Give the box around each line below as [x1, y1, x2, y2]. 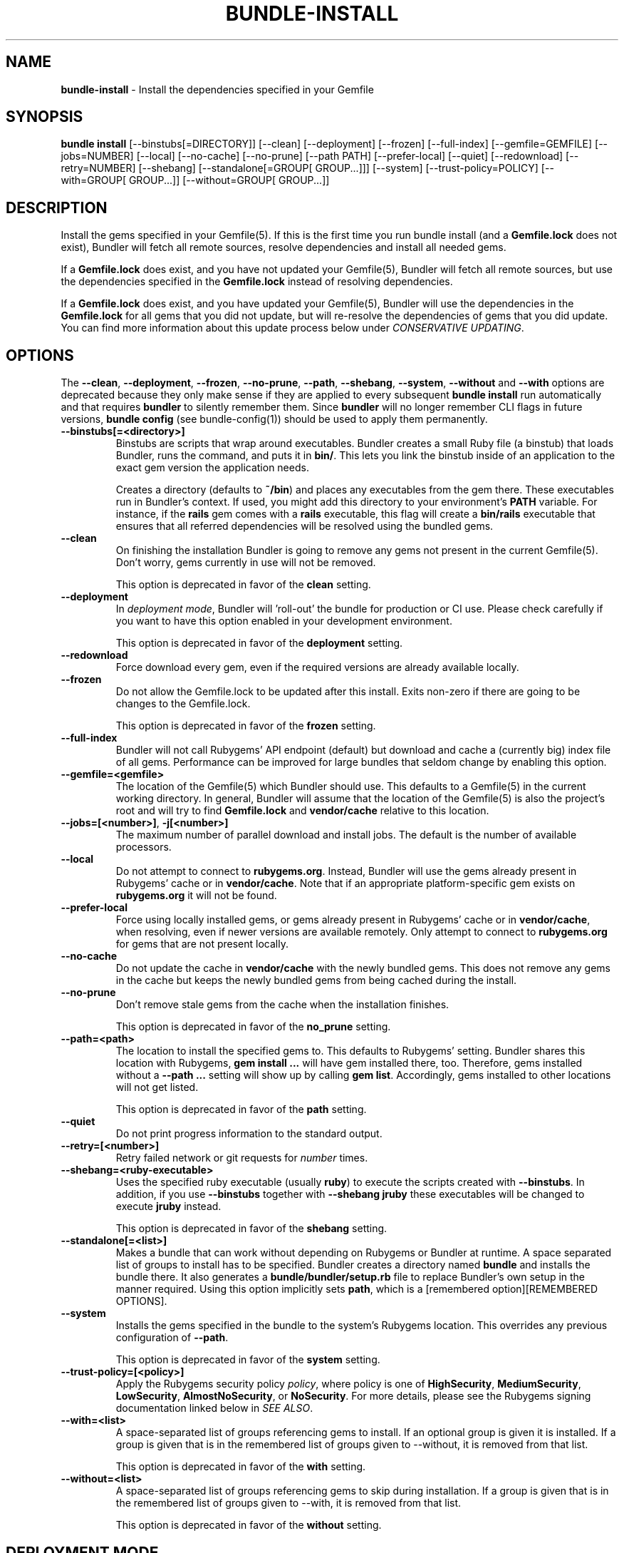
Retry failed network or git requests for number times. [115, 1152, 368, 1164]
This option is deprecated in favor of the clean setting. [115, 578, 371, 591]
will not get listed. [115, 1081, 199, 1094]
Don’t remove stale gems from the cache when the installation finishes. [115, 998, 449, 1011]
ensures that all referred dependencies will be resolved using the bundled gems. [115, 520, 494, 533]
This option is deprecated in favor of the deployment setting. [115, 637, 403, 650]
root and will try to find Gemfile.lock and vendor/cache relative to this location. [115, 804, 489, 817]
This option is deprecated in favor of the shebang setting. [115, 1222, 388, 1235]
